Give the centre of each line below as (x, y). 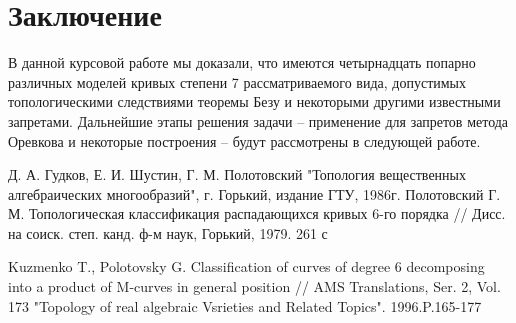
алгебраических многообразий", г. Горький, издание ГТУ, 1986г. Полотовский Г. (254, 193)
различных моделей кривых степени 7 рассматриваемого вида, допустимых (237, 81)
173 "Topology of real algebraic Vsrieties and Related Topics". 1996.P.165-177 (245, 305)
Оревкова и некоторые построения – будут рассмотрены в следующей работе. (244, 140)
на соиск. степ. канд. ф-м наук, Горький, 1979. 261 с (168, 232)
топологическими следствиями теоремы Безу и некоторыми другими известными (254, 101)
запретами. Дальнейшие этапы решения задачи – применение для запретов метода (258, 120)
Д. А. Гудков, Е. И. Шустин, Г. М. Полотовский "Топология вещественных (237, 174)
